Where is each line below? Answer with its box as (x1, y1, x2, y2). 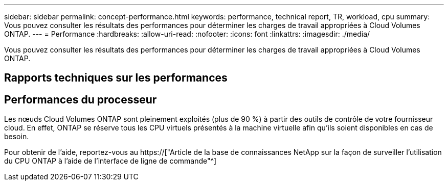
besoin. (4, 132, 29, 141)
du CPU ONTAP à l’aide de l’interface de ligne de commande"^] (4, 156, 217, 166)
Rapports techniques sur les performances (4, 71, 228, 85)
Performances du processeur (4, 93, 157, 106)
